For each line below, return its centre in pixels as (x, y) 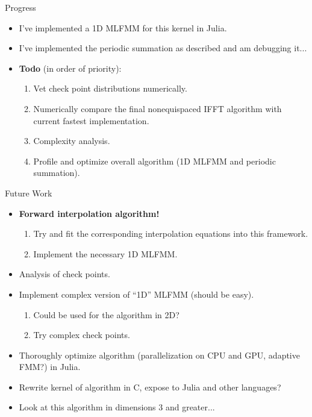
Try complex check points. (82, 335)
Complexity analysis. (72, 141)
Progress (20, 7)
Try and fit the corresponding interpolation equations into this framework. (171, 234)
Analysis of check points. (64, 274)
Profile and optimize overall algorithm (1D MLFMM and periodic (154, 161)
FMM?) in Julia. (50, 367)
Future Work (29, 193)
